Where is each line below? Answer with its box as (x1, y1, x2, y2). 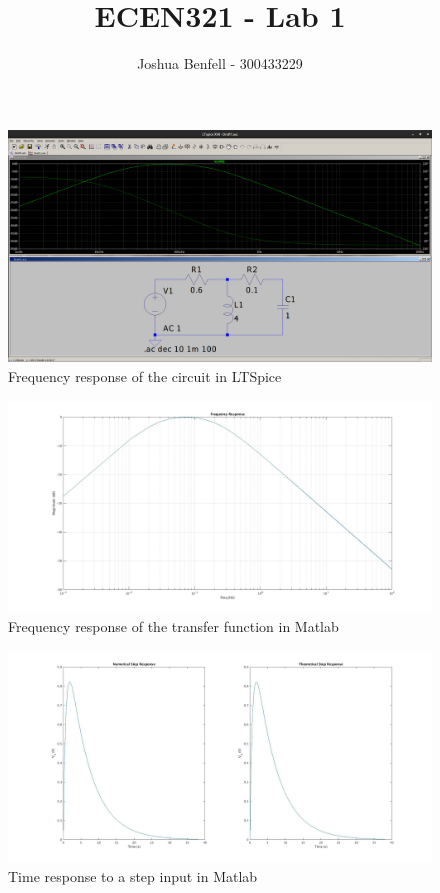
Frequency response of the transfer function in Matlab (8, 616, 339, 637)
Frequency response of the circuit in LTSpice (8, 366, 282, 387)
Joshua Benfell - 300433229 (137, 53, 303, 74)
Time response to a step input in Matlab (8, 866, 258, 887)
